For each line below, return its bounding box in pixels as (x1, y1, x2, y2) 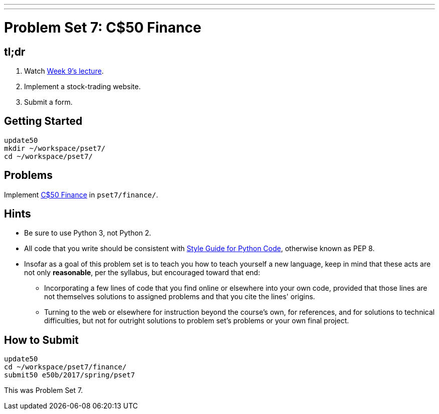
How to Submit (4, 333, 79, 346)
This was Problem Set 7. (4, 386, 83, 395)
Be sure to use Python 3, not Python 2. (24, 229, 151, 238)
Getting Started (4, 115, 83, 128)
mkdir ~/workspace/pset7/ (4, 144, 106, 152)
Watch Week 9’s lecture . (24, 66, 104, 75)
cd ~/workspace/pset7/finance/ (4, 363, 127, 371)
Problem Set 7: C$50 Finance (4, 19, 201, 36)
